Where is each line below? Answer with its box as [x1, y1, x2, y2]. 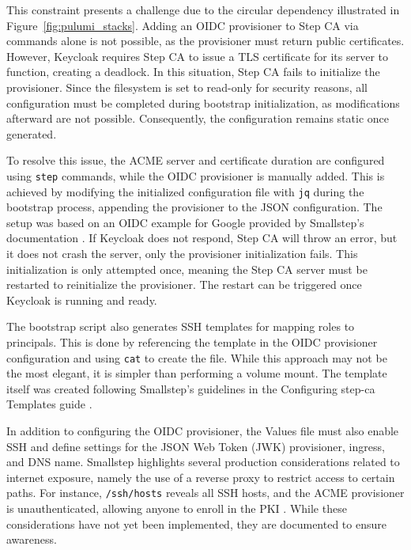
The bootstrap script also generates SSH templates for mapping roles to [6, 318, 355, 335]
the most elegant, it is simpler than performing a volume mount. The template [6, 365, 387, 381]
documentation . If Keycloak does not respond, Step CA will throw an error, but [6, 229, 398, 246]
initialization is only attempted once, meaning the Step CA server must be [6, 260, 368, 277]
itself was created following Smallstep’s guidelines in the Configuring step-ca [6, 380, 375, 396]
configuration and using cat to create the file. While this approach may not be [6, 349, 387, 366]
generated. [6, 125, 57, 142]
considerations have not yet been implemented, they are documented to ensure [6, 515, 386, 532]
